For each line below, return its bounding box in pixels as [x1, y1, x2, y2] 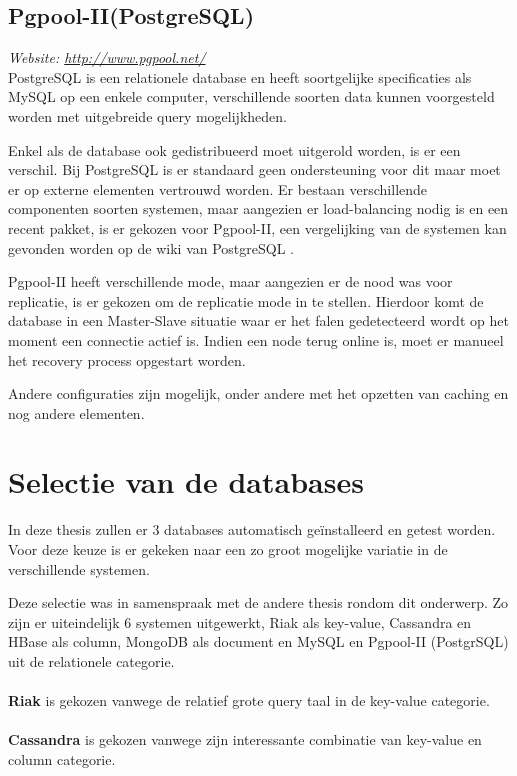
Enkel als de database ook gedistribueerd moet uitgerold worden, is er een [8, 139, 461, 160]
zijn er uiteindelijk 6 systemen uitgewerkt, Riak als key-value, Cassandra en [8, 611, 472, 632]
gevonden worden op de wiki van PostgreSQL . [8, 237, 295, 258]
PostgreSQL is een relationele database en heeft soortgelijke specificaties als [8, 66, 472, 87]
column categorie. [8, 748, 116, 769]
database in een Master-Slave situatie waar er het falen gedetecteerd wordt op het [8, 310, 509, 331]
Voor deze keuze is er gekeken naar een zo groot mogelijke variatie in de [8, 539, 448, 560]
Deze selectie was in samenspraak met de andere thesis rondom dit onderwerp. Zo [8, 592, 509, 613]
